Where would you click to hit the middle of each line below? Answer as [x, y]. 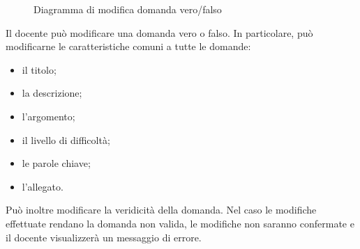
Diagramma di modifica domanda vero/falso [128, 9]
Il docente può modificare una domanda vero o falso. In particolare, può [159, 32]
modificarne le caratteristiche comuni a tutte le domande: [128, 46]
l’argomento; [48, 116]
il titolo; [39, 69]
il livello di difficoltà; [66, 139]
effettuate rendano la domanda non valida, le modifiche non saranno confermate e [180, 223]
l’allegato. [43, 186]
